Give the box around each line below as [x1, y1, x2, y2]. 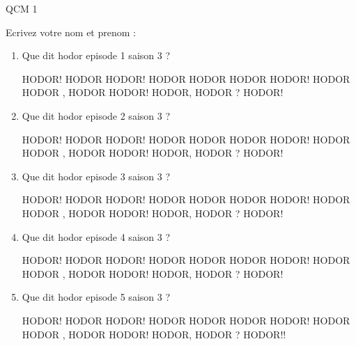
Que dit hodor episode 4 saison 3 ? [22, 229, 171, 244]
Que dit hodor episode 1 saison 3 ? [22, 48, 171, 63]
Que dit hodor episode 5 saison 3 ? [22, 290, 171, 304]
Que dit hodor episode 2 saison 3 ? [22, 108, 171, 123]
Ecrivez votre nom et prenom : [6, 24, 136, 39]
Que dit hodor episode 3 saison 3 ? [22, 168, 171, 183]
